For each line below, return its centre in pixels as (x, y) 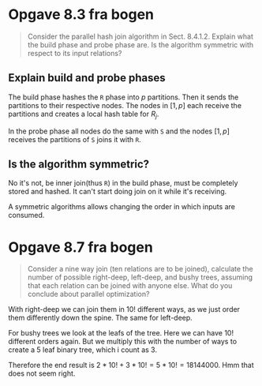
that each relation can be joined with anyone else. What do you (130, 286)
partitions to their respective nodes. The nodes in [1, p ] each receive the (125, 105)
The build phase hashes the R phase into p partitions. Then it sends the (124, 97)
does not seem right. (42, 373)
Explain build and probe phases (87, 78)
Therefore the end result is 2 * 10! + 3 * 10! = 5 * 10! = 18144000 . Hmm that (131, 365)
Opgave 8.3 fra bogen (81, 15)
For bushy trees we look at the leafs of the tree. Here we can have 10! (121, 333)
